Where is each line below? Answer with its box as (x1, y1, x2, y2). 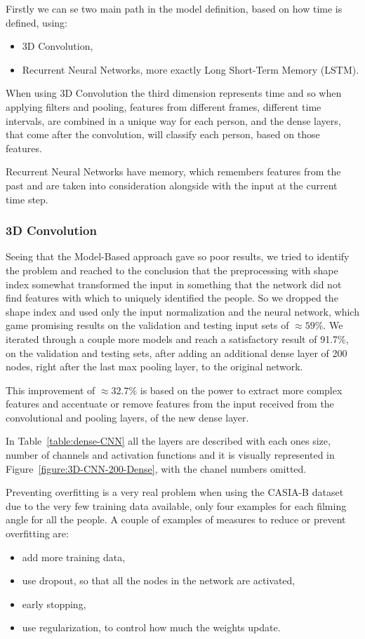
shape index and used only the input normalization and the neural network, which (6, 304, 359, 318)
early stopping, (22, 596, 86, 611)
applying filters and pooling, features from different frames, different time (6, 99, 321, 114)
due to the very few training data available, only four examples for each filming (6, 498, 347, 513)
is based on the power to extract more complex (140, 382, 343, 397)
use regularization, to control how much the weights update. (22, 620, 281, 635)
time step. (6, 191, 48, 206)
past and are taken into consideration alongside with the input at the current (6, 177, 338, 192)
